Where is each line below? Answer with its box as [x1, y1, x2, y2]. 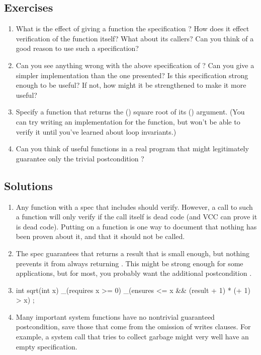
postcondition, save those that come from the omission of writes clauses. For [16, 321, 251, 332]
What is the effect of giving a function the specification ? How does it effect [16, 23, 249, 34]
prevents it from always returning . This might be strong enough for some [16, 258, 243, 268]
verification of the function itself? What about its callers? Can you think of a [16, 33, 254, 43]
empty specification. [16, 341, 77, 351]
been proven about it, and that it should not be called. [16, 231, 185, 242]
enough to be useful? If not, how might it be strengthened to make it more [16, 80, 246, 90]
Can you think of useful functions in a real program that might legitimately [16, 143, 249, 154]
